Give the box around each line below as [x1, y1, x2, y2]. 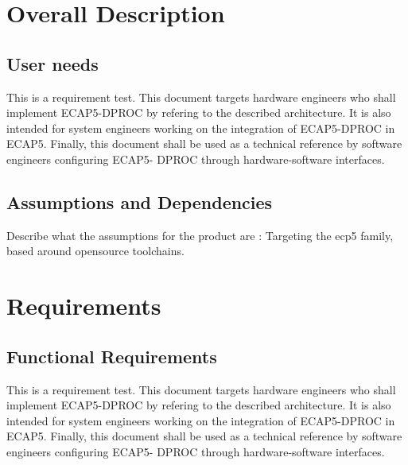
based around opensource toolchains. [6, 242, 185, 259]
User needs [6, 51, 99, 76]
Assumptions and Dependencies [6, 189, 273, 214]
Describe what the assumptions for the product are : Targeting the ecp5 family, [6, 227, 394, 243]
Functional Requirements [6, 343, 217, 368]
